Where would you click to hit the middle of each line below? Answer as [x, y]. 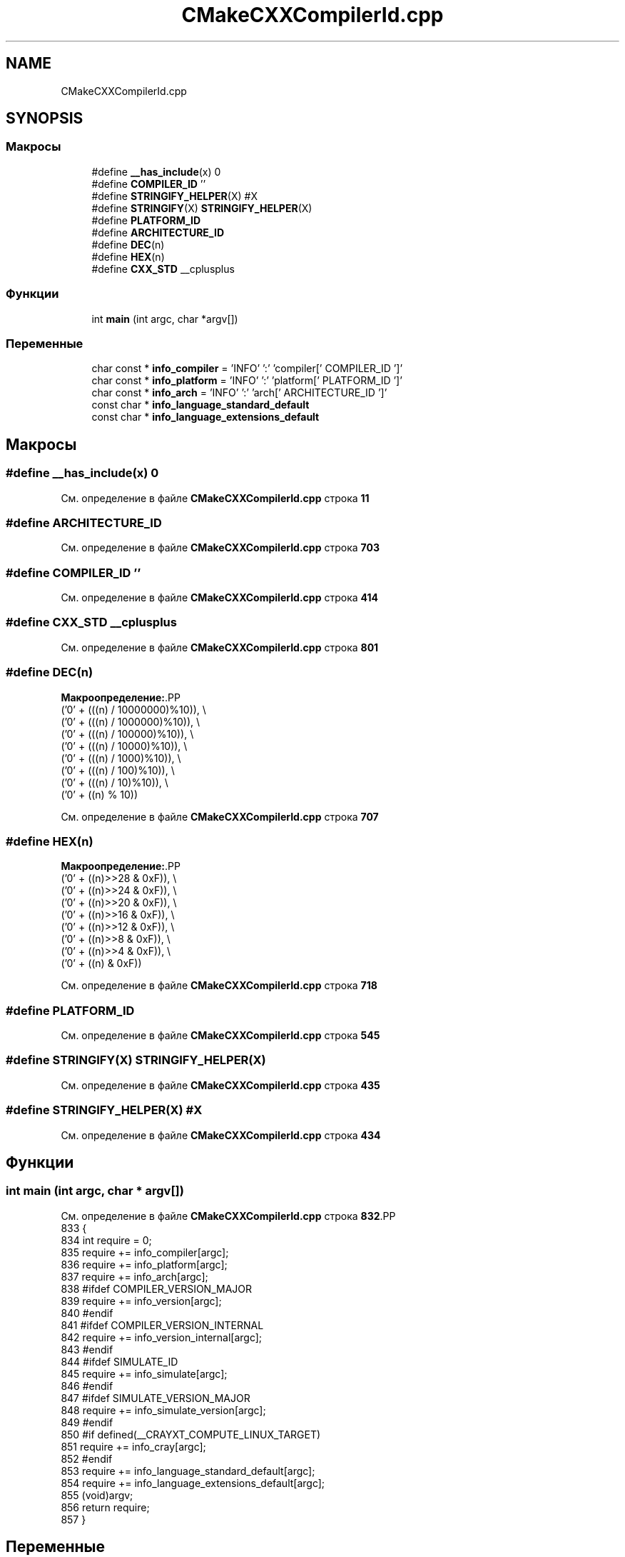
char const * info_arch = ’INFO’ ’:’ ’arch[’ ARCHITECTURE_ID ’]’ [239, 393]
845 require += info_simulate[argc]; [144, 1373]
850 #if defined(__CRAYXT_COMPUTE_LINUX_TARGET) [191, 1434]
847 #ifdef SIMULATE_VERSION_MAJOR [156, 1398]
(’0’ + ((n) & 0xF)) [101, 963]
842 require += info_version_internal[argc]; [162, 1337]
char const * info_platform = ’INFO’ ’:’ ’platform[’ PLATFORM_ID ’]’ [247, 381]
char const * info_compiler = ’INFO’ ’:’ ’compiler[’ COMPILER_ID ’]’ [247, 369]
